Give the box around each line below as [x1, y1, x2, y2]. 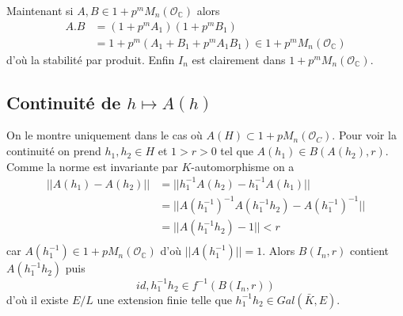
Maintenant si [6, 2, 74, 18]
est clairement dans [192, 51, 286, 67]
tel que [220, 143, 253, 159]
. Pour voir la [332, 127, 397, 143]
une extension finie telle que [97, 291, 232, 307]
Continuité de [6, 89, 121, 114]
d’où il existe [6, 291, 69, 307]
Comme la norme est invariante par [6, 158, 178, 174]
